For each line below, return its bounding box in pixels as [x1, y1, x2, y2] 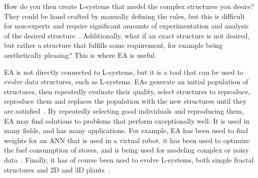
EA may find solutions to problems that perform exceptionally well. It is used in [4, 115, 250, 126]
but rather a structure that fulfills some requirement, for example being [4, 40, 223, 50]
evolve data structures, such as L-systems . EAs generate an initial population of [4, 76, 249, 87]
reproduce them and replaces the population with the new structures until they [4, 96, 247, 106]
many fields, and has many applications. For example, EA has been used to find [4, 125, 248, 136]
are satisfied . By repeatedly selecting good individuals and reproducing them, [4, 105, 244, 116]
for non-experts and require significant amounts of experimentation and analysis [4, 20, 249, 31]
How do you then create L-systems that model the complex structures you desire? [4, 1, 254, 11]
